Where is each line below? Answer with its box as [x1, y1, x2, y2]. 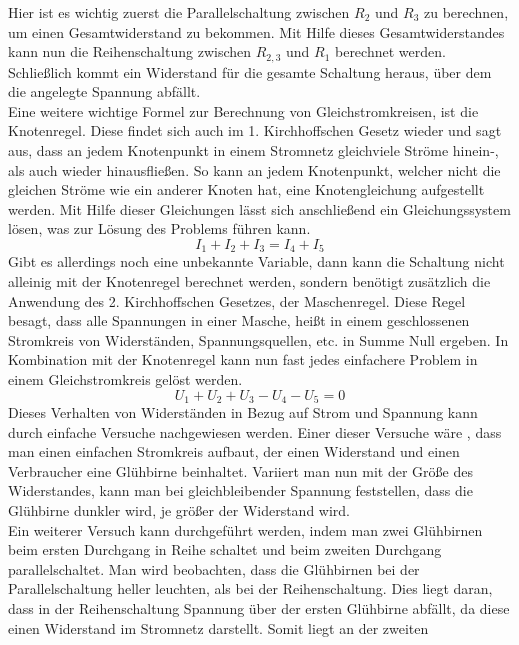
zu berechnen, [423, 2, 509, 22]
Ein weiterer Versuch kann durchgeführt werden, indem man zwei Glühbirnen [8, 519, 483, 540]
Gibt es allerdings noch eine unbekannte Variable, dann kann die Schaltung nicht [8, 251, 505, 272]
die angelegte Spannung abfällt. [8, 81, 201, 102]
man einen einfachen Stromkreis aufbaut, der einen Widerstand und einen [8, 441, 460, 462]
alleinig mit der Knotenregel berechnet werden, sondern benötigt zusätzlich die [8, 271, 491, 292]
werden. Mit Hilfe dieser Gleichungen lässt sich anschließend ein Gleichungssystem [8, 198, 511, 219]
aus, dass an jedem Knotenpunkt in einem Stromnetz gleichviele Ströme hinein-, [8, 140, 499, 161]
